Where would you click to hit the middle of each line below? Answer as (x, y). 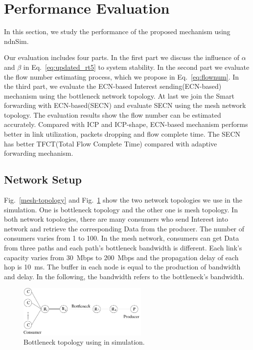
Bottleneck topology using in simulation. (84, 342)
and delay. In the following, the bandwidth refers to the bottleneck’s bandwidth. (124, 276)
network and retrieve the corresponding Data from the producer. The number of (124, 228)
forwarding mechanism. (39, 153)
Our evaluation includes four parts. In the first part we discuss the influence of (122, 57)
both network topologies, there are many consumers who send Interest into (116, 219)
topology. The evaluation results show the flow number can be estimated (113, 114)
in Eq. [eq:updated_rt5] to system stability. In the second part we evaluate (136, 67)
